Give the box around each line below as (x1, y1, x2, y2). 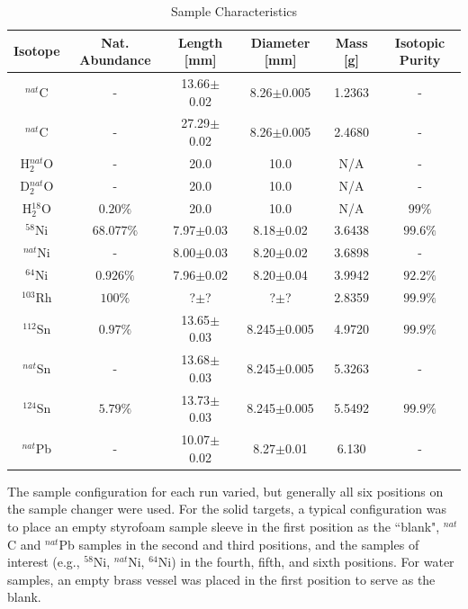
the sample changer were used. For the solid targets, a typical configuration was (7, 499, 447, 518)
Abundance (79, 50, 151, 69)
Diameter (250, 32, 310, 51)
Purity (399, 50, 441, 69)
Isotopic (394, 32, 445, 51)
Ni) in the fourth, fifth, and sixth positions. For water (157, 552, 454, 571)
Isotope (13, 41, 60, 60)
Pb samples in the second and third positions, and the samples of (58, 534, 419, 553)
